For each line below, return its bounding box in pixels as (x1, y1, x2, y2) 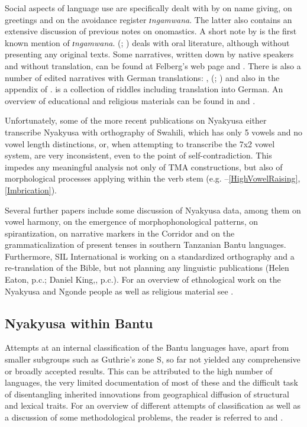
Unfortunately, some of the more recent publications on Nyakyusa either (5, 114, 267, 127)
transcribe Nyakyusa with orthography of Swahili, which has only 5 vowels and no (5, 125, 302, 138)
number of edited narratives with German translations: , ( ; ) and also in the (5, 71, 280, 83)
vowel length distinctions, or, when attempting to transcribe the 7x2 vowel (5, 137, 275, 150)
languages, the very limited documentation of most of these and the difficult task (5, 376, 298, 389)
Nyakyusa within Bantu (5, 313, 153, 332)
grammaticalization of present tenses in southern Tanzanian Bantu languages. (5, 238, 286, 251)
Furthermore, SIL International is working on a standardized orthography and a (5, 250, 295, 262)
